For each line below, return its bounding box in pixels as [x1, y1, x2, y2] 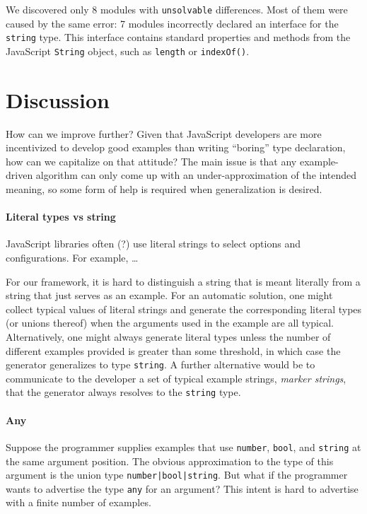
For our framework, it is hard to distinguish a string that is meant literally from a [6, 274, 361, 288]
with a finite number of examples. [6, 495, 151, 510]
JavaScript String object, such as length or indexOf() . [6, 43, 250, 58]
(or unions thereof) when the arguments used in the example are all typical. [6, 315, 334, 330]
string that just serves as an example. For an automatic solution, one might [6, 288, 333, 303]
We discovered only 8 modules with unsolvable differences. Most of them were [6, 2, 348, 16]
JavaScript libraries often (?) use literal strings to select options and [6, 236, 301, 251]
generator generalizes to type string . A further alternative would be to [6, 357, 315, 372]
